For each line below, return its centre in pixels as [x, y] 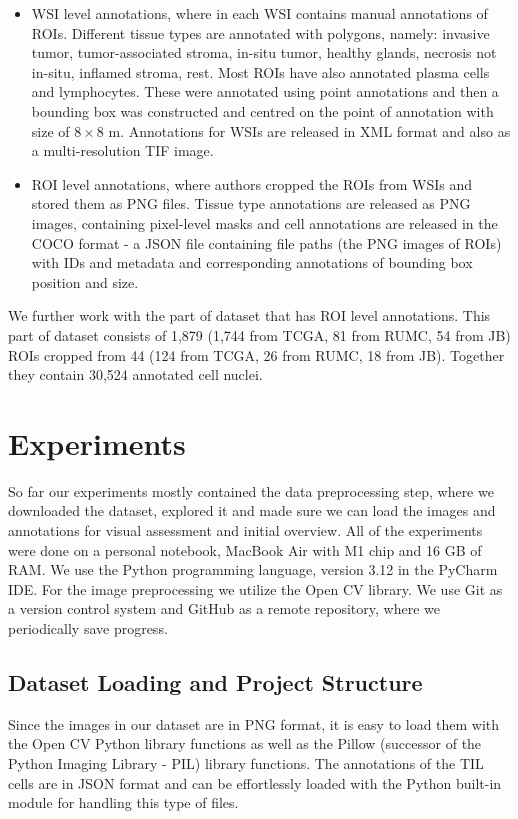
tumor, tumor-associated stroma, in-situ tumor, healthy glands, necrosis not [264, 52]
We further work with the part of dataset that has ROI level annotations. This [249, 315]
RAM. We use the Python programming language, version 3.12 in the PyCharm [253, 569]
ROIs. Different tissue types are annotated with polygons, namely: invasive [260, 32]
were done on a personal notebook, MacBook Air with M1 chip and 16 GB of [245, 549]
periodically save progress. [88, 627]
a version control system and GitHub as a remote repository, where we [224, 608]
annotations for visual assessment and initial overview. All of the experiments [245, 530]
